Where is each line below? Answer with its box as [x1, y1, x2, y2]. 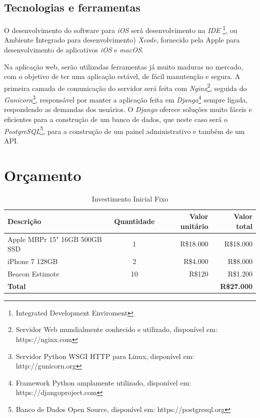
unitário [180, 220, 208, 231]
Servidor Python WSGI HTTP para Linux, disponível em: [15, 350, 194, 361]
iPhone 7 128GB [7, 255, 58, 266]
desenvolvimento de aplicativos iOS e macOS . [4, 44, 143, 55]
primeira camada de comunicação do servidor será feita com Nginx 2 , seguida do [4, 81, 247, 93]
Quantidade [114, 215, 155, 226]
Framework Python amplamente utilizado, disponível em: [15, 377, 191, 387]
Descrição [7, 215, 41, 226]
